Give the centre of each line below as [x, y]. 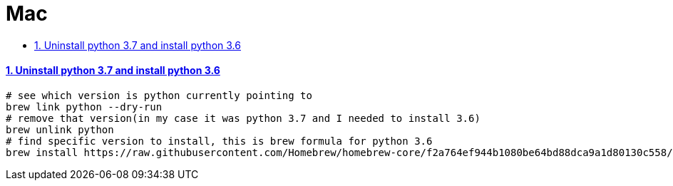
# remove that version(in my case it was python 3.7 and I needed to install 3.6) [243, 118]
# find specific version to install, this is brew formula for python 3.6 [219, 141]
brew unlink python [60, 129]
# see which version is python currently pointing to [159, 95]
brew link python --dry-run [84, 107]
